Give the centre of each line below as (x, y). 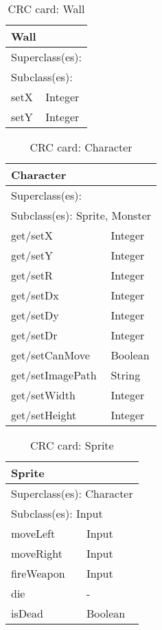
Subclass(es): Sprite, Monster (81, 215)
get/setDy (35, 315)
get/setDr (34, 335)
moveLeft (33, 533)
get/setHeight (44, 415)
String (126, 375)
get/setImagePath (54, 375)
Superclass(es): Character (72, 493)
